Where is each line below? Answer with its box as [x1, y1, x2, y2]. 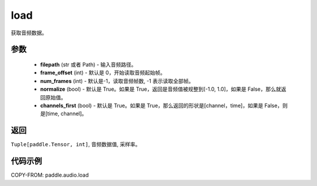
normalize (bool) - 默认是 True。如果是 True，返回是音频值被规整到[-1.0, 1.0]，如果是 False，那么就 [40, 85, 282, 93]
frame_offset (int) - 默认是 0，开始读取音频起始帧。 [40, 69, 166, 76]
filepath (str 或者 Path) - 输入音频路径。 [40, 61, 137, 68]
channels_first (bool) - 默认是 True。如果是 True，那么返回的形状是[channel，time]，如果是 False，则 [40, 102, 288, 109]
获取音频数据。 [11, 29, 47, 36]
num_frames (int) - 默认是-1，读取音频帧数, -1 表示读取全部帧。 [40, 77, 194, 84]
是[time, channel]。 [40, 110, 87, 117]
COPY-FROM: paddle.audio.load [11, 171, 89, 178]
